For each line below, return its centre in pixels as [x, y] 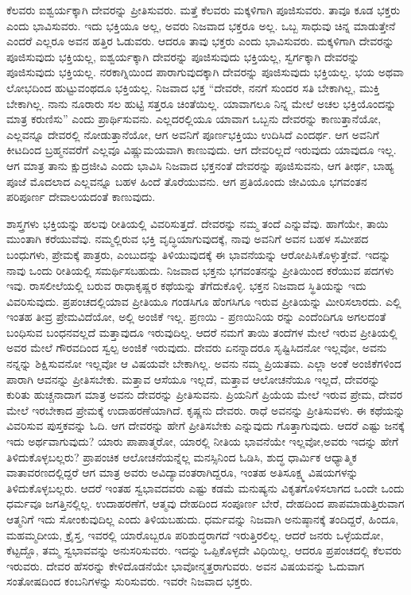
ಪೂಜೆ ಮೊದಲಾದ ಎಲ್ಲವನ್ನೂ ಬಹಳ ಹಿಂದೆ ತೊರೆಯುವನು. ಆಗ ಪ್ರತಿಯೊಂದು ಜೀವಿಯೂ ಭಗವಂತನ [187, 181]
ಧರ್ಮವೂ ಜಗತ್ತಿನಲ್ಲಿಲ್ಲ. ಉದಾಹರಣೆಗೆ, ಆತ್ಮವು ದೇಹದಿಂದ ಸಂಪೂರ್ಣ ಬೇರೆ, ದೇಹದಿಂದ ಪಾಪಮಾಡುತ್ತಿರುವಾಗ [205, 503]
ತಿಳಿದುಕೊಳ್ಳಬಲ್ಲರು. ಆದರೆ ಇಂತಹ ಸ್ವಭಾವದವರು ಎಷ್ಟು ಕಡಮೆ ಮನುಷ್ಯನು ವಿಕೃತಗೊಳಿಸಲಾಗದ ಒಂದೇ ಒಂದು [205, 487]
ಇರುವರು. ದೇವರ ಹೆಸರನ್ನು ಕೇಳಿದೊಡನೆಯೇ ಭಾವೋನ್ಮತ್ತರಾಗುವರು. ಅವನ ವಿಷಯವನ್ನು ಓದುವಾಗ [186, 565]
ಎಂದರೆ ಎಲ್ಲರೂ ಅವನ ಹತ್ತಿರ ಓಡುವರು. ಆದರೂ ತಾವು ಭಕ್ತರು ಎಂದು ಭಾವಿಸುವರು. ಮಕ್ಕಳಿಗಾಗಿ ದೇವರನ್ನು [200, 41]
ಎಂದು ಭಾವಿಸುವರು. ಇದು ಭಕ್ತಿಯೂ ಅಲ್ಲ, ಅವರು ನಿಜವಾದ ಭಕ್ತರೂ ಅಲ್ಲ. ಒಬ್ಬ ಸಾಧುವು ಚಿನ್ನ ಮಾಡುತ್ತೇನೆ [201, 25]
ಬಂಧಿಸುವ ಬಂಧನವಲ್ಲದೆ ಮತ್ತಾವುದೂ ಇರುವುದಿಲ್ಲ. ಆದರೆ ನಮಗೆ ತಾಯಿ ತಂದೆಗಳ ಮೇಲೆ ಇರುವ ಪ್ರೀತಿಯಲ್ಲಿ [202, 332]
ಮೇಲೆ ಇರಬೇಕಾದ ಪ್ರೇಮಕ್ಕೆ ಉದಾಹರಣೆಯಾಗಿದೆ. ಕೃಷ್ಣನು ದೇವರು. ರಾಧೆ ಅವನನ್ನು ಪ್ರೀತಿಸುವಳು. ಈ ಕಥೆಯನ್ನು [206, 410]
